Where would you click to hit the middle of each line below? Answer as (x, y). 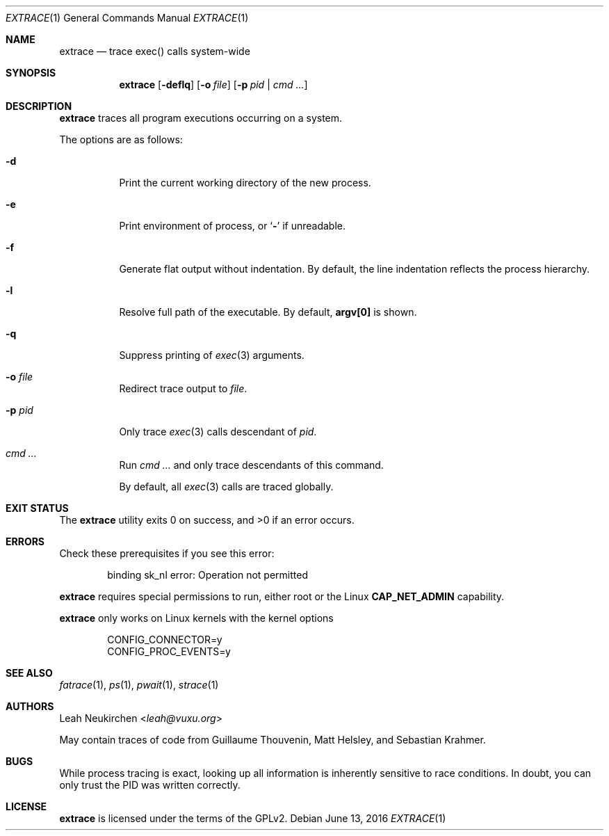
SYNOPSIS (31, 73)
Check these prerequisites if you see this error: (167, 553)
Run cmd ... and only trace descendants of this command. (251, 465)
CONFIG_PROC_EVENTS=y (169, 651)
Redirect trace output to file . (183, 388)
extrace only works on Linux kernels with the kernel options (196, 618)
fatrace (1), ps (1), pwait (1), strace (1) (139, 685)
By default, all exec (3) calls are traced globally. (226, 487)
